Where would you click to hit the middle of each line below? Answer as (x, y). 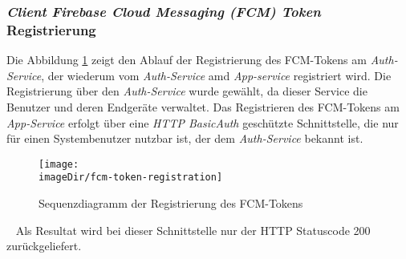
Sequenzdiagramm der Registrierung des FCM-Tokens (171, 203)
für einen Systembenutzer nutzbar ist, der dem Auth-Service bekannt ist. (185, 138)
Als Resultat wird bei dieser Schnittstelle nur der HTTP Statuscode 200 (193, 230)
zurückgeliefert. (44, 246)
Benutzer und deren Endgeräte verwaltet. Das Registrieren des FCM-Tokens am (203, 106)
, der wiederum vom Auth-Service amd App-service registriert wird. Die (216, 75)
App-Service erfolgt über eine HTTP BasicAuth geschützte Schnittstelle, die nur (203, 122)
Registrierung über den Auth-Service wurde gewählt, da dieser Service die (187, 91)
